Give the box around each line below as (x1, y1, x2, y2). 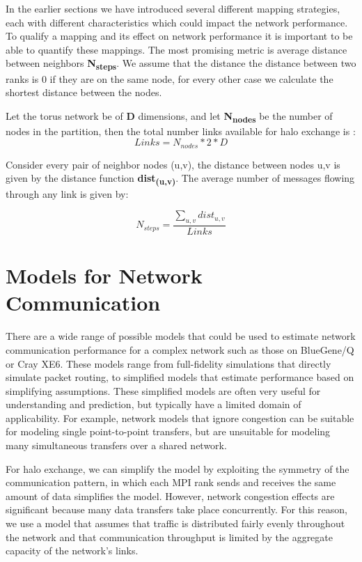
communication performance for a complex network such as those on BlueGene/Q (6, 342, 354, 357)
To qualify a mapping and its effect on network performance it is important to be (6, 29, 353, 43)
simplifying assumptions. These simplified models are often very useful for (6, 383, 321, 398)
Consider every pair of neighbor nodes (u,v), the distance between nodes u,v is (6, 157, 340, 171)
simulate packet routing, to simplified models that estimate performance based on (6, 370, 354, 384)
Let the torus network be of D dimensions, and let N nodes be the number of (6, 108, 333, 125)
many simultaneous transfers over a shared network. (6, 438, 227, 453)
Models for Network (6, 261, 203, 290)
